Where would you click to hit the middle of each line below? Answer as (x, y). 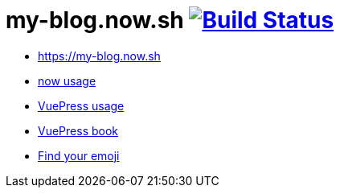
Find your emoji (79, 155)
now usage (67, 80)
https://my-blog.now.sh (99, 56)
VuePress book (78, 130)
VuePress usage (81, 105)
